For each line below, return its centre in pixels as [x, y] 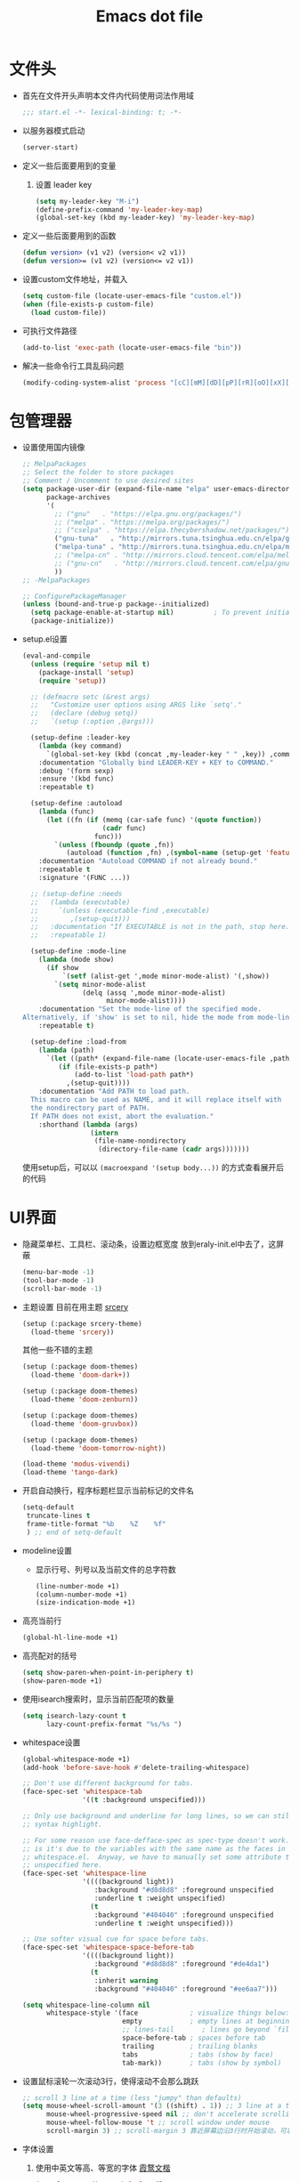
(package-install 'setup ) [87, 672]
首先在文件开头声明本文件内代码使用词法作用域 [108, 95]
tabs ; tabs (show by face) [198, 2054]
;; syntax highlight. [62, 1824]
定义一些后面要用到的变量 [69, 166]
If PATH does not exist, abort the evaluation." [122, 1116]
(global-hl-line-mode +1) [70, 1638]
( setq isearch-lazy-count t [74, 1716]
